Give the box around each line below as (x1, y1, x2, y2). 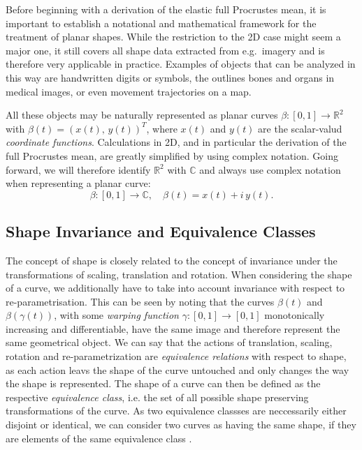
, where (146, 121, 178, 135)
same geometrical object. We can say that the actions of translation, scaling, (6, 335, 333, 350)
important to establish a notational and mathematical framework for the (6, 15, 317, 30)
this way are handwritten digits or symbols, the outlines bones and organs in (6, 70, 335, 84)
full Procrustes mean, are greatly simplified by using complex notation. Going (6, 148, 339, 163)
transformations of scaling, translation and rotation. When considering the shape (6, 267, 352, 281)
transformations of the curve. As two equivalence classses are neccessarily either (6, 403, 347, 418)
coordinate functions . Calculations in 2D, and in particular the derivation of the (6, 135, 347, 149)
